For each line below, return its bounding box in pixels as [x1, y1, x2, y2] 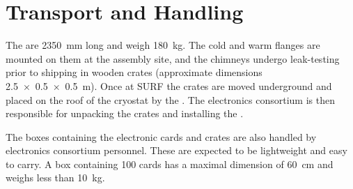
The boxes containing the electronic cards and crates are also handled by [6, 129, 317, 144]
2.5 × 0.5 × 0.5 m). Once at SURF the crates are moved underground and [6, 78, 332, 93]
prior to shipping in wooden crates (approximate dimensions [6, 65, 262, 80]
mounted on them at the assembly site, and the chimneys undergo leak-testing [6, 51, 340, 66]
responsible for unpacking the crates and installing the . [6, 106, 244, 121]
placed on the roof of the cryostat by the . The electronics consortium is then [6, 92, 335, 107]
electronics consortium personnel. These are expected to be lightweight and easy [6, 143, 347, 158]
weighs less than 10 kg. [6, 170, 105, 185]
